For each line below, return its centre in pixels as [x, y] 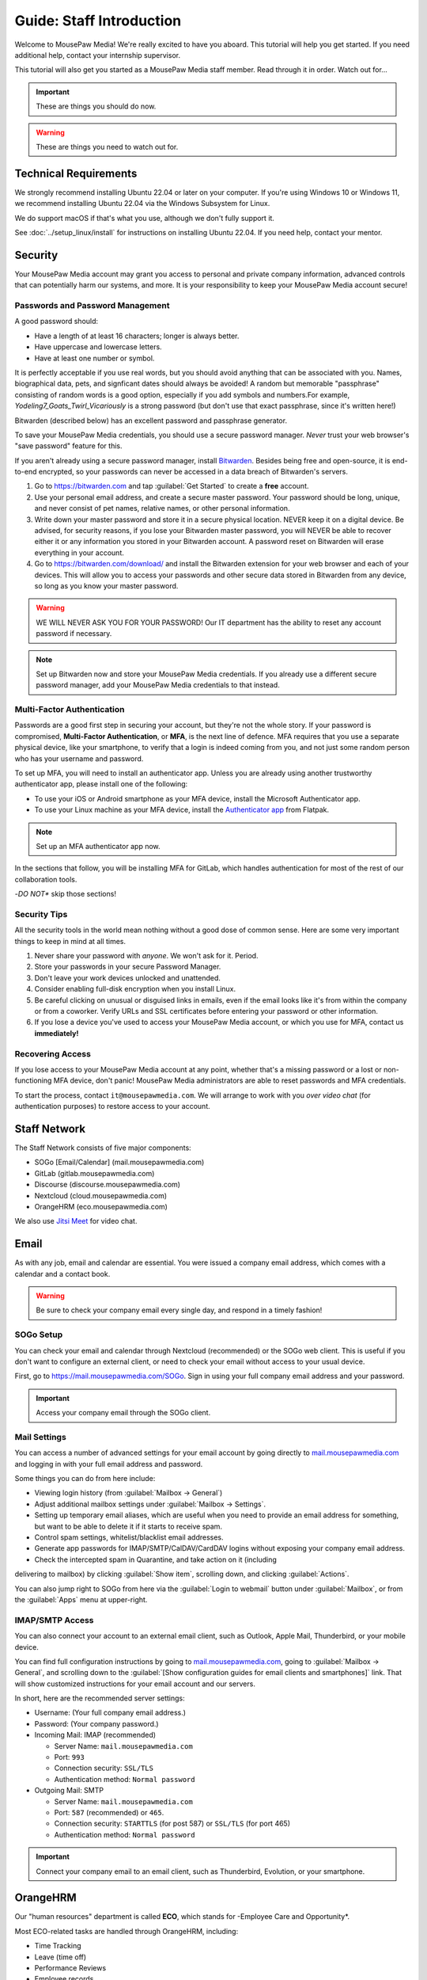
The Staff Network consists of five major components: [103, 1148]
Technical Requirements [76, 173]
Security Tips [41, 914]
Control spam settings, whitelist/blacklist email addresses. [129, 1537]
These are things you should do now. [96, 106]
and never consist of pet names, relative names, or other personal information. [162, 508]
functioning [33, 1080]
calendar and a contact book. [62, 1274]
